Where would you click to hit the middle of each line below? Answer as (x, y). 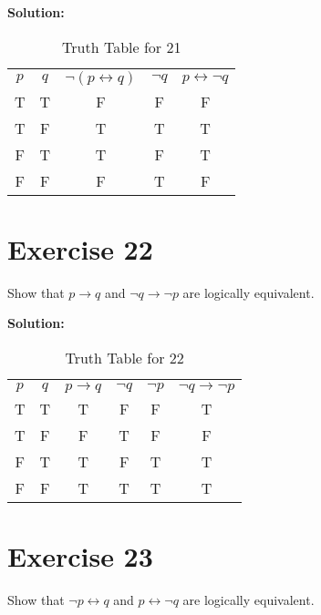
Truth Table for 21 (122, 46)
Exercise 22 (80, 248)
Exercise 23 (80, 556)
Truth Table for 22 (124, 357)
